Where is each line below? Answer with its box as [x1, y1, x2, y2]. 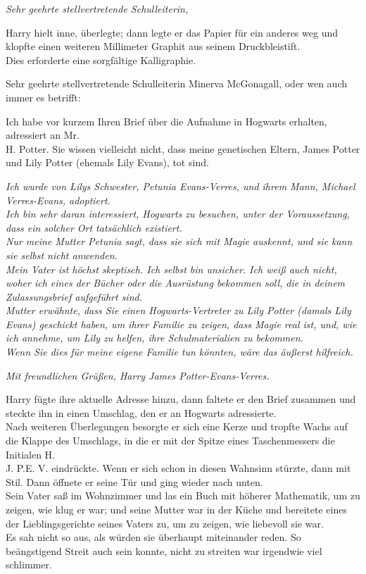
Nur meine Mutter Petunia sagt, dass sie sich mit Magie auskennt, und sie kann [6, 234, 353, 249]
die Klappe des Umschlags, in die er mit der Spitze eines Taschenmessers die [6, 433, 335, 448]
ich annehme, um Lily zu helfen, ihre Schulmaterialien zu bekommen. [6, 330, 303, 345]
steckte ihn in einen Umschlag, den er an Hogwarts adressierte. [6, 405, 277, 420]
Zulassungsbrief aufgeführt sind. [6, 289, 142, 304]
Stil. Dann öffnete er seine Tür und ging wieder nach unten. [6, 474, 263, 489]
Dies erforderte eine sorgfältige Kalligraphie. [6, 52, 196, 67]
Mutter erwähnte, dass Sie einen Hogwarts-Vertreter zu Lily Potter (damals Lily [6, 303, 351, 318]
